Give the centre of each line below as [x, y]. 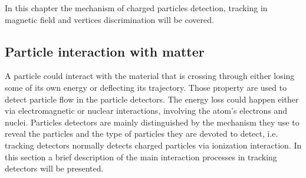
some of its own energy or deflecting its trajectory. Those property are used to [146, 87]
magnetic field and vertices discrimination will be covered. [109, 19]
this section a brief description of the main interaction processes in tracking [141, 156]
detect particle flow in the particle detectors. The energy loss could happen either [152, 99]
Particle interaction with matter [105, 51]
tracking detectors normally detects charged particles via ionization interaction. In [153, 145]
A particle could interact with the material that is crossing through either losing [150, 76]
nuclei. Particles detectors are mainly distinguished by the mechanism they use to [152, 122]
